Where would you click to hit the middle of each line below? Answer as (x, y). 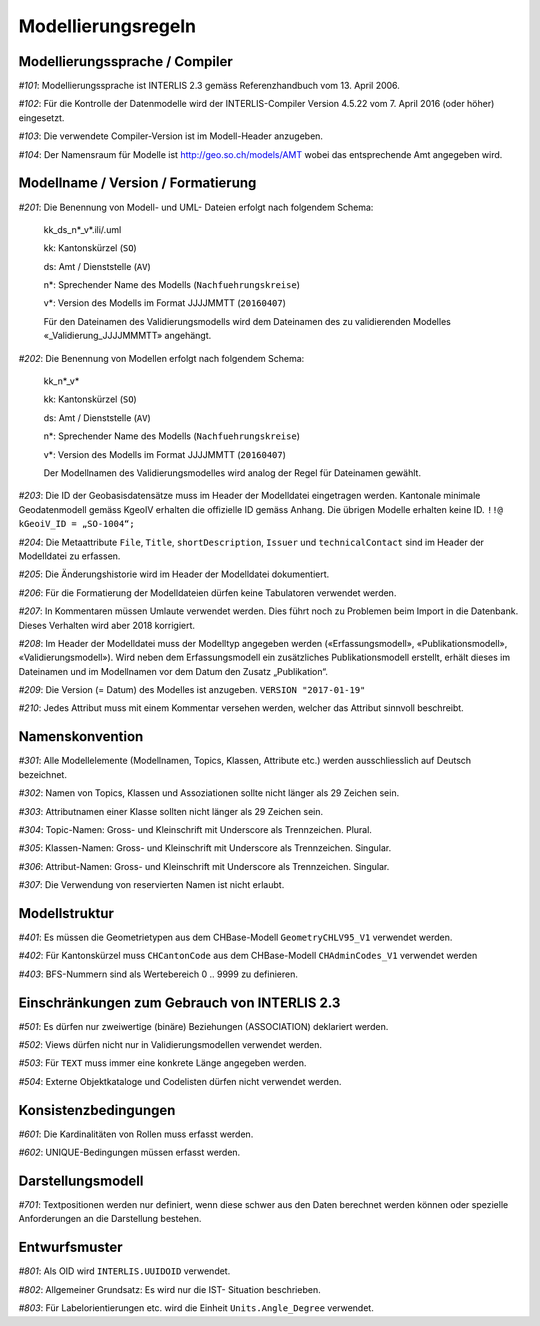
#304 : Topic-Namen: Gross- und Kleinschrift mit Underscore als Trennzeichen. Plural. (195, 829)
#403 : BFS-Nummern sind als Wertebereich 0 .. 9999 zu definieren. (158, 974)
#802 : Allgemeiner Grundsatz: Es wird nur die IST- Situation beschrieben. (169, 1289)
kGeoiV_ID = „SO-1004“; (76, 524)
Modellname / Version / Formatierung (137, 183)
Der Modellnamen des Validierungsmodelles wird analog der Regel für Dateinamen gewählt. (232, 473)
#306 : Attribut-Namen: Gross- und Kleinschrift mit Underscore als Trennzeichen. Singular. (204, 866)
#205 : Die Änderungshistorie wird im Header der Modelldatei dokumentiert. (174, 574)
